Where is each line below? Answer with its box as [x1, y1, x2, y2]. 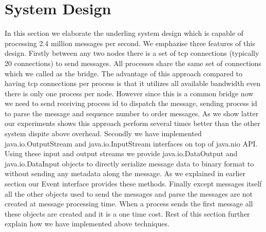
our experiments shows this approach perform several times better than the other [5, 118, 260, 129]
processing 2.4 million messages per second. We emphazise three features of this [5, 37, 255, 48]
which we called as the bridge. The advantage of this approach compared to [5, 68, 243, 78]
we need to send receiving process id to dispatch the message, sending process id [5, 98, 257, 109]
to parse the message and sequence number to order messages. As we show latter [5, 108, 259, 118]
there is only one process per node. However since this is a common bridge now [5, 88, 254, 98]
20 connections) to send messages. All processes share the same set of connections [5, 57, 261, 68]
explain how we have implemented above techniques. [5, 218, 169, 229]
